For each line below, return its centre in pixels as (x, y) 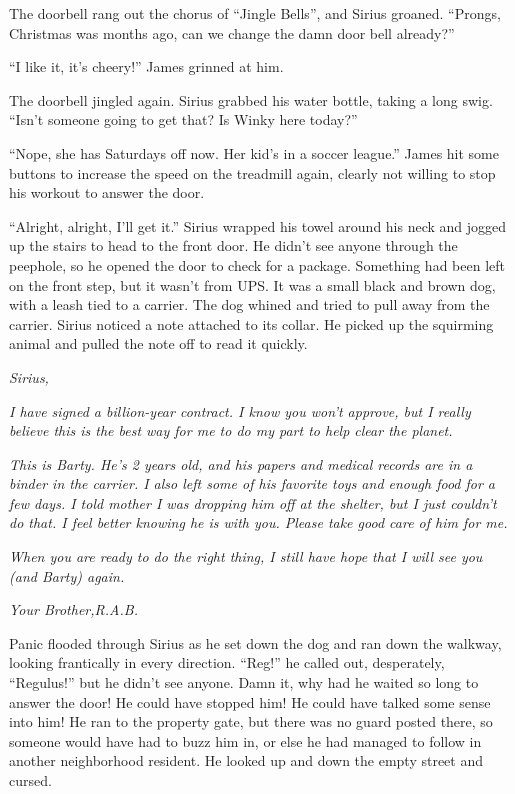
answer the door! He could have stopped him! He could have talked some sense (250, 701)
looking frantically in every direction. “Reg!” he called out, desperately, (227, 662)
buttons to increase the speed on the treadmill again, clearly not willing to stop (252, 172)
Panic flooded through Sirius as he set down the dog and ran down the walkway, (255, 642)
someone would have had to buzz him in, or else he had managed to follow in (245, 740)
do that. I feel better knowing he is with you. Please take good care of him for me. (258, 522)
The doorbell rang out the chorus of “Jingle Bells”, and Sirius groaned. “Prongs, (255, 13)
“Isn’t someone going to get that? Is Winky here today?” (183, 119)
